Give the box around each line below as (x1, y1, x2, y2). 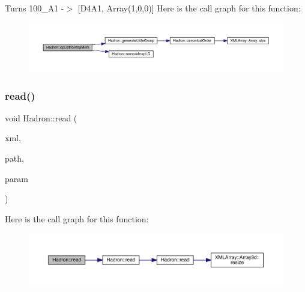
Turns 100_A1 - (5, 2, 64, 14)
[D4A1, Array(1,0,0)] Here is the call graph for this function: (77, 2, 301, 14)
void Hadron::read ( (5, 111, 77, 124)
